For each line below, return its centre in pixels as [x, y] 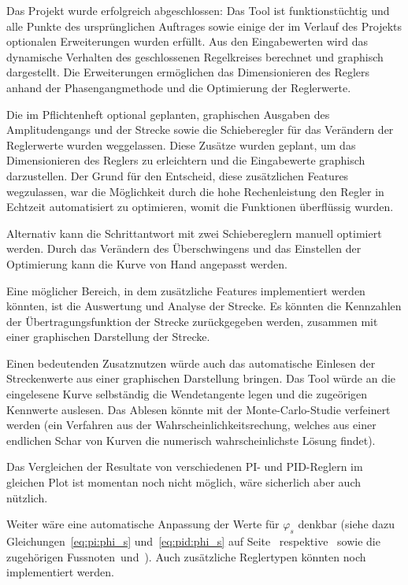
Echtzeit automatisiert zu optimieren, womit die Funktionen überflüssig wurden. [200, 207]
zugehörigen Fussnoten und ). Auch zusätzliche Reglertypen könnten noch [186, 556]
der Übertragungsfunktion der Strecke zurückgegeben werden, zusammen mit [192, 321]
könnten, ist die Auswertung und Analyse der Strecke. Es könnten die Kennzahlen [204, 306]
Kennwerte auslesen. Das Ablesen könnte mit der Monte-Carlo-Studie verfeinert [198, 409]
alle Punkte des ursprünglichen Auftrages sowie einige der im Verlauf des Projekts [204, 26]
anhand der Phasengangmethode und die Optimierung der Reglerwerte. [179, 87]
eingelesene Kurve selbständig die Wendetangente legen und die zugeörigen [187, 394]
